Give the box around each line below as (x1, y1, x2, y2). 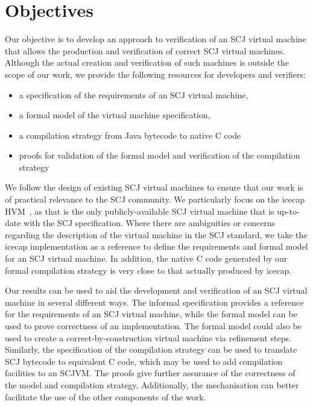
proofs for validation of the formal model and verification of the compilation (19, 149, 300, 162)
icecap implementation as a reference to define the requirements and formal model (5, 240, 308, 253)
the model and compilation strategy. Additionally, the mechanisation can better (5, 378, 299, 391)
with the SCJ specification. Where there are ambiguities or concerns (24, 216, 276, 229)
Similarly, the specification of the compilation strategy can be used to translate (5, 343, 297, 356)
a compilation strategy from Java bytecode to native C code (19, 128, 241, 141)
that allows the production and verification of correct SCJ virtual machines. (5, 44, 285, 57)
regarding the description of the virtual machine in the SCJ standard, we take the (5, 228, 308, 241)
